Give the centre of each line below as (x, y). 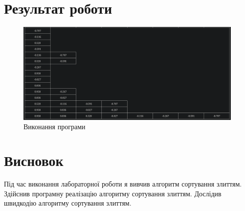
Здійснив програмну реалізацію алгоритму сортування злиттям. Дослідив (113, 193)
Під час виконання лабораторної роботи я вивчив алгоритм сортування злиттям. (123, 184)
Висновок (34, 160)
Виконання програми (55, 127)
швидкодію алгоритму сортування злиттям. (68, 203)
